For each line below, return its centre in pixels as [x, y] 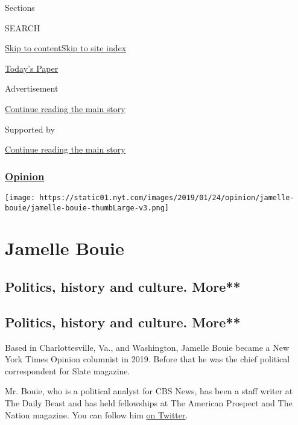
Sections [20, 7]
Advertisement [32, 88]
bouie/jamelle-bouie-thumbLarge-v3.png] [87, 208]
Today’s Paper [32, 68]
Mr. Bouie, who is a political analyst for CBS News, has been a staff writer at [149, 391]
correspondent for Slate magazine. [68, 370]
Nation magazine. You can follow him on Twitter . [97, 414]
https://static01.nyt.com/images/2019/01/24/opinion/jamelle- [167, 197]
